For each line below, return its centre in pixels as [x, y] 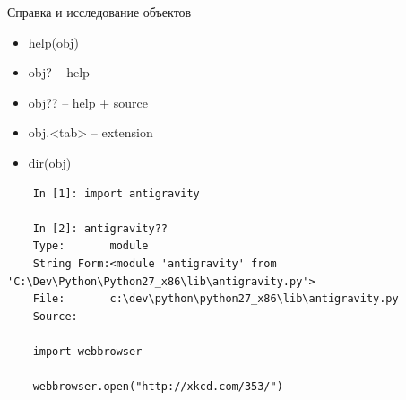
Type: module [91, 246]
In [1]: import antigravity [116, 193]
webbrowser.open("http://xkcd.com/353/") [158, 387]
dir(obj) [50, 162]
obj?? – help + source [88, 102]
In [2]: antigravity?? [100, 228]
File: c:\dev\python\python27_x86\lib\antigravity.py [216, 299]
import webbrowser [87, 351]
